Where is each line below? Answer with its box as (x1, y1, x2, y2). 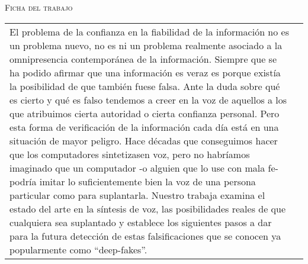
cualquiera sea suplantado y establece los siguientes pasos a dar (9, 215, 272, 229)
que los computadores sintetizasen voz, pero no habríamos (9, 147, 250, 161)
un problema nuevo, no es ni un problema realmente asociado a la (9, 38, 283, 52)
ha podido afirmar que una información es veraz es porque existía (9, 65, 281, 79)
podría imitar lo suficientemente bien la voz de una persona (9, 174, 256, 188)
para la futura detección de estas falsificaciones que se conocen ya (9, 228, 281, 243)
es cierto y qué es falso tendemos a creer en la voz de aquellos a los (9, 92, 287, 107)
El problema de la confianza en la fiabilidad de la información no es (9, 24, 289, 38)
